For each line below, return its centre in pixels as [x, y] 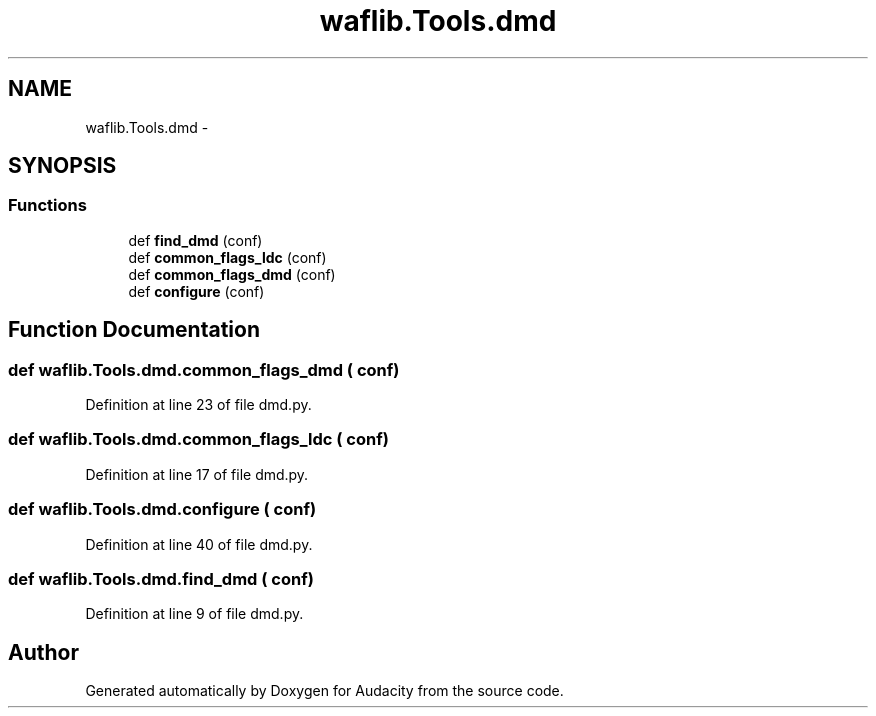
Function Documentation [134, 330]
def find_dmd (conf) [195, 240]
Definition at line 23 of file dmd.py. [198, 405]
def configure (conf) [196, 291]
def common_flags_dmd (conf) [232, 274]
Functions [47, 205]
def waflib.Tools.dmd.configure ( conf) [162, 509]
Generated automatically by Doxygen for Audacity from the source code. [324, 691]
